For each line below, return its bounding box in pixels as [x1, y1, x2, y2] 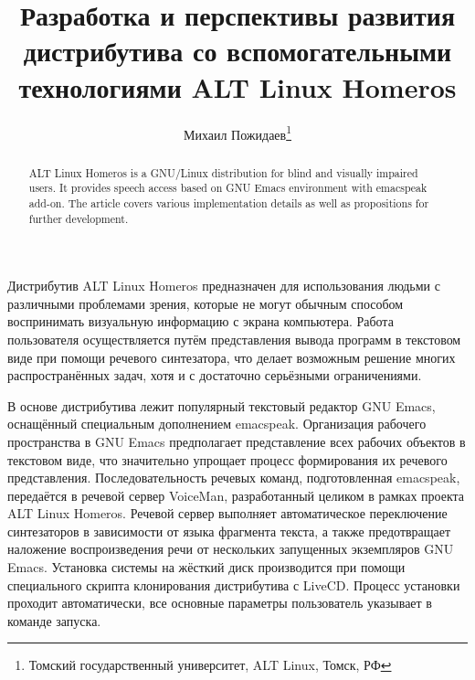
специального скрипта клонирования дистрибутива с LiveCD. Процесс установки [7, 575, 460, 594]
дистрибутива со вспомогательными [23, 32, 452, 69]
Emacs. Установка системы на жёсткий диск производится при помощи [7, 558, 406, 577]
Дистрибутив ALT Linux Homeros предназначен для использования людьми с [7, 276, 440, 295]
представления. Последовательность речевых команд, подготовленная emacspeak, [7, 468, 460, 487]
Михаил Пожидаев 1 [183, 122, 292, 143]
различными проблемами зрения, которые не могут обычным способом [7, 293, 404, 313]
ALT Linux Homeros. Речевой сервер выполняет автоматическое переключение [7, 504, 448, 523]
